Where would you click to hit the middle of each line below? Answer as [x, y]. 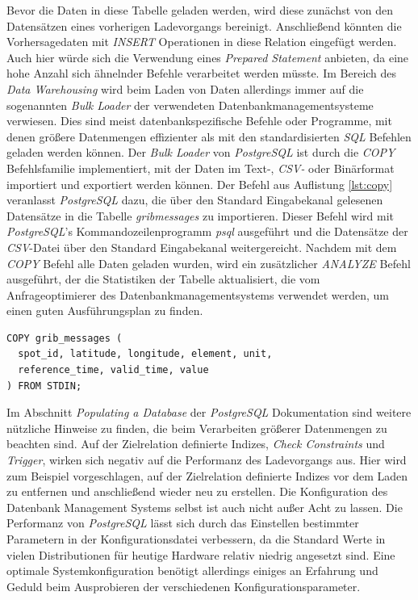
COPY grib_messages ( [65, 338]
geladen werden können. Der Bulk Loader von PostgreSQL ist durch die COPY [201, 152]
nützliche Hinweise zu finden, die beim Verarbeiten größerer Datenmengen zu [197, 428]
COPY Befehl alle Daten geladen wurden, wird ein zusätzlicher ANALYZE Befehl [209, 263]
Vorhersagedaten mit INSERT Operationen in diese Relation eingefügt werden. [202, 42]
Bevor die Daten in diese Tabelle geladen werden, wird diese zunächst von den [200, 10]
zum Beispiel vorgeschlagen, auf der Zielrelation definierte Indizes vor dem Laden [207, 475]
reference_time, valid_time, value [113, 370]
